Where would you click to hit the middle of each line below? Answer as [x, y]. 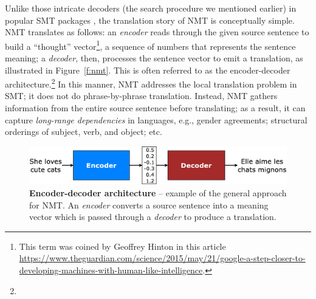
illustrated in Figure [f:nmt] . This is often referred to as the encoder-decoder [148, 70]
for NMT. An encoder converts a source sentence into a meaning [149, 204]
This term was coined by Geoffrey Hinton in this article [122, 246]
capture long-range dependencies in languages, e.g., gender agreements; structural [156, 119]
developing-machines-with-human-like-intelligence [111, 270]
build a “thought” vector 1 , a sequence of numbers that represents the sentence [150, 45]
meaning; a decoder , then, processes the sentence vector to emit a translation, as [154, 58]
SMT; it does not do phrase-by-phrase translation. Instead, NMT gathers [141, 96]
